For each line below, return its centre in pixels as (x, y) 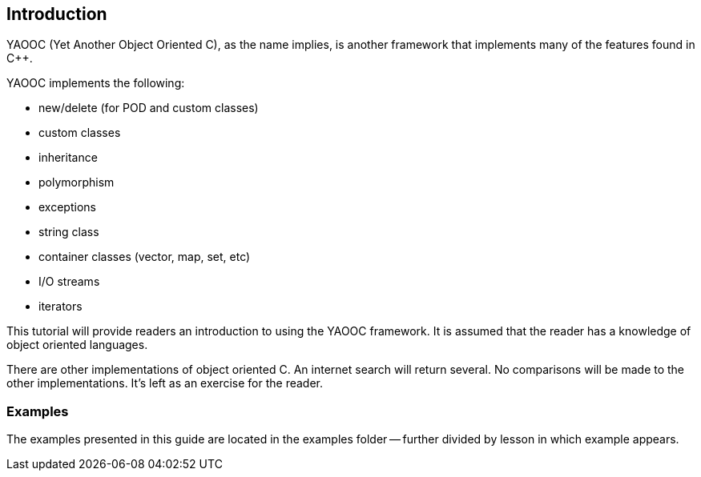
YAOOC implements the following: (96, 83)
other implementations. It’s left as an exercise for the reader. (165, 383)
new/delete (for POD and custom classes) (149, 108)
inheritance (68, 158)
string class (69, 232)
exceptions (67, 207)
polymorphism (77, 182)
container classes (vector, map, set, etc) (145, 257)
